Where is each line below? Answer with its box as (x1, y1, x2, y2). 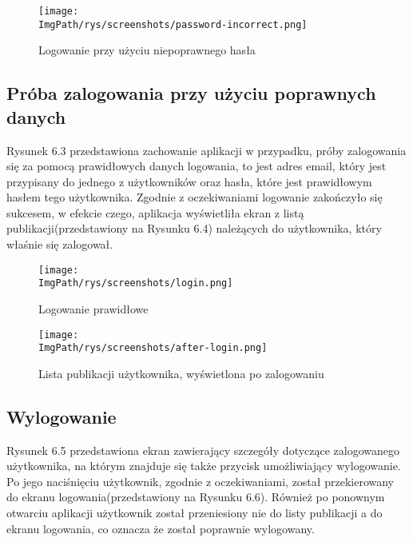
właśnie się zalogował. (6, 236, 113, 253)
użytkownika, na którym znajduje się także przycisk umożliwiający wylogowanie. (6, 457, 401, 474)
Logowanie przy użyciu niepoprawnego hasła (38, 42, 256, 58)
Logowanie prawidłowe (38, 300, 149, 317)
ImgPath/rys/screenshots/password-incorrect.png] (38, 18, 308, 30)
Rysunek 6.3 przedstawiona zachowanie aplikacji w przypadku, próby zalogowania (6, 141, 407, 158)
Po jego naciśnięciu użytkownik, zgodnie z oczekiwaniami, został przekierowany (6, 472, 394, 489)
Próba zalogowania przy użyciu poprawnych (6, 81, 376, 106)
